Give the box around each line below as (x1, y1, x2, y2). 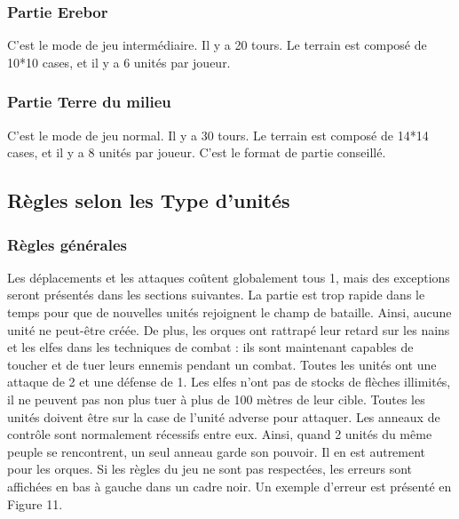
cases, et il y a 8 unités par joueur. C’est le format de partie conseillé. (7, 143, 386, 162)
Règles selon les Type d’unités (7, 187, 290, 214)
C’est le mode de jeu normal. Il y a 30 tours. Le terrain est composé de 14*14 (7, 125, 429, 144)
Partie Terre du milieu (7, 91, 171, 113)
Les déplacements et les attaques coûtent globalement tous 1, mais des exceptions (7, 267, 450, 286)
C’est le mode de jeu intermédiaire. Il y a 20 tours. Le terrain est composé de (7, 36, 427, 54)
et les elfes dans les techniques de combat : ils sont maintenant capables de (7, 338, 414, 356)
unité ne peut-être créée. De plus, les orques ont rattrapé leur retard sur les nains (7, 320, 450, 339)
